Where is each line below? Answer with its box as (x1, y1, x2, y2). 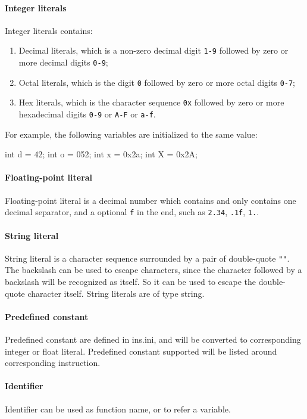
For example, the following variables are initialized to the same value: (5, 128, 258, 140)
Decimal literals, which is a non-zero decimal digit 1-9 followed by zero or (18, 44, 289, 57)
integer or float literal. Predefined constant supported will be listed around (5, 344, 277, 357)
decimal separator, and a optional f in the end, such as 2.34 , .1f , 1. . (5, 206, 259, 218)
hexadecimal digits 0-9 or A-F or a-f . (18, 108, 156, 120)
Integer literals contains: (5, 24, 93, 36)
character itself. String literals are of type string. (27, 287, 205, 299)
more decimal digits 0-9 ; (18, 56, 108, 69)
